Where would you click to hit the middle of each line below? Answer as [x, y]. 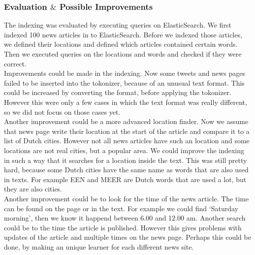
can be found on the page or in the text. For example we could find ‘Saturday [121, 208]
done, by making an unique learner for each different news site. [99, 246]
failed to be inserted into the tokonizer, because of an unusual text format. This [124, 82]
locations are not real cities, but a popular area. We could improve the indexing [124, 150]
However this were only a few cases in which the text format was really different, [126, 102]
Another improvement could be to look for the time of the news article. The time [127, 198]
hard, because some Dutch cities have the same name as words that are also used [126, 170]
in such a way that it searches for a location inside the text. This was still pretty [126, 160]
